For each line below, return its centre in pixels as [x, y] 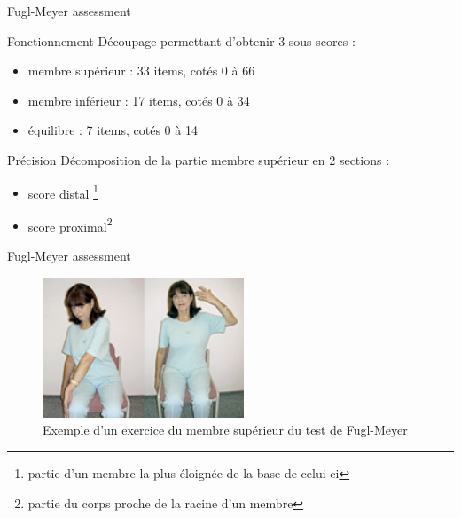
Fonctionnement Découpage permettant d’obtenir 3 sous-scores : [181, 40]
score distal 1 [63, 192]
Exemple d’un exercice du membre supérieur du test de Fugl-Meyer [225, 430]
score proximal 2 [70, 224]
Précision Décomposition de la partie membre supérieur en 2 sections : [199, 159]
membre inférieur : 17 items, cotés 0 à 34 [139, 100]
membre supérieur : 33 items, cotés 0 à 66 [141, 71]
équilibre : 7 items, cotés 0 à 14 [113, 130]
